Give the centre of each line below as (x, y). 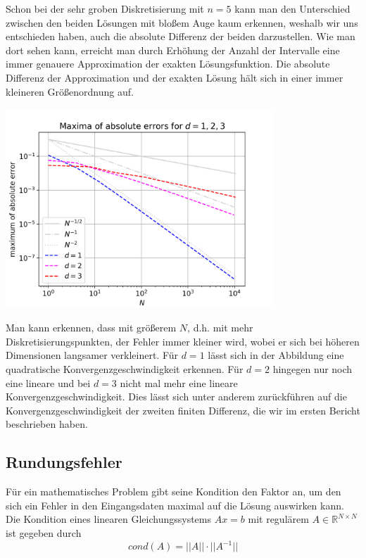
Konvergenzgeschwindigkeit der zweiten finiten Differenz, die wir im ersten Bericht (183, 410)
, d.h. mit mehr (220, 328)
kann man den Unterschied (292, 8)
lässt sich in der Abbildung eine (276, 355)
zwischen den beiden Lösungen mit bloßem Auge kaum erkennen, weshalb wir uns (182, 22)
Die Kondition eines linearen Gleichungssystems (108, 519)
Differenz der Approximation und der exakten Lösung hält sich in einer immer (175, 77)
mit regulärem (278, 519)
